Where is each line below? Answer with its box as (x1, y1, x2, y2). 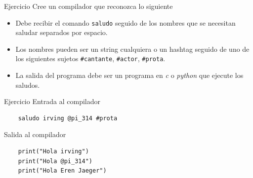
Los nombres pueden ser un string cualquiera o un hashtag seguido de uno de (15, 43, 250, 54)
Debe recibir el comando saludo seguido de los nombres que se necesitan (15, 17, 236, 28)
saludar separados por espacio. (15, 27, 108, 37)
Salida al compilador (4, 129, 66, 140)
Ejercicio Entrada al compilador (4, 96, 100, 107)
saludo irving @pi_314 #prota (18, 114, 118, 122)
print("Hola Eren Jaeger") (18, 167, 107, 175)
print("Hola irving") (18, 148, 89, 155)
